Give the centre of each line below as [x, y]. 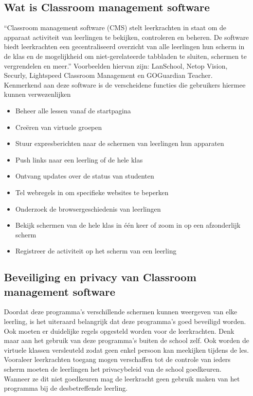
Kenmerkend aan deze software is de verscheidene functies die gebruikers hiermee [125, 84]
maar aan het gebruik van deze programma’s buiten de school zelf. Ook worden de [126, 340]
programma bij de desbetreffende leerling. [66, 388]
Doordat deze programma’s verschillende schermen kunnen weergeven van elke [121, 312]
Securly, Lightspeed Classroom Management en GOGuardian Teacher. [108, 75]
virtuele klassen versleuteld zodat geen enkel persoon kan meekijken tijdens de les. [126, 350]
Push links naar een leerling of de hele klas [79, 159]
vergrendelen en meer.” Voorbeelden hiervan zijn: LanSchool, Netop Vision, [116, 65]
